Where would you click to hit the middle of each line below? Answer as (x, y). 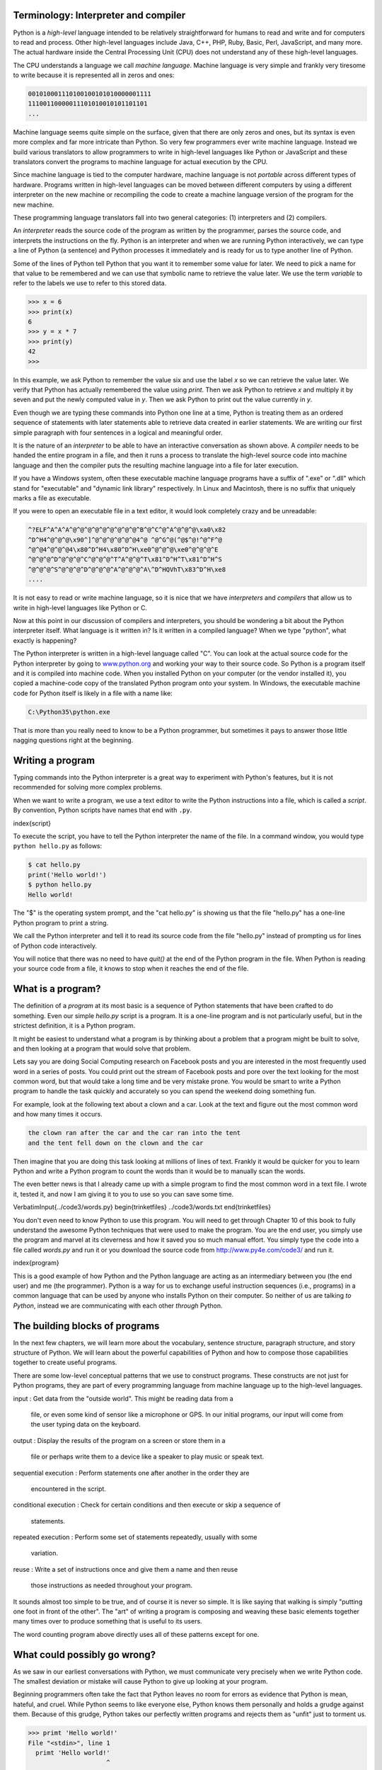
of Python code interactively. (55, 946)
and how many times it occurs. (58, 1114)
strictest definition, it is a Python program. (74, 1026)
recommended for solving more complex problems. (88, 787)
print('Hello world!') (67, 875)
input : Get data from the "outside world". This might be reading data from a (123, 1398)
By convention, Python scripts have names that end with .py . (103, 810)
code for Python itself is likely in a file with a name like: (93, 693)
